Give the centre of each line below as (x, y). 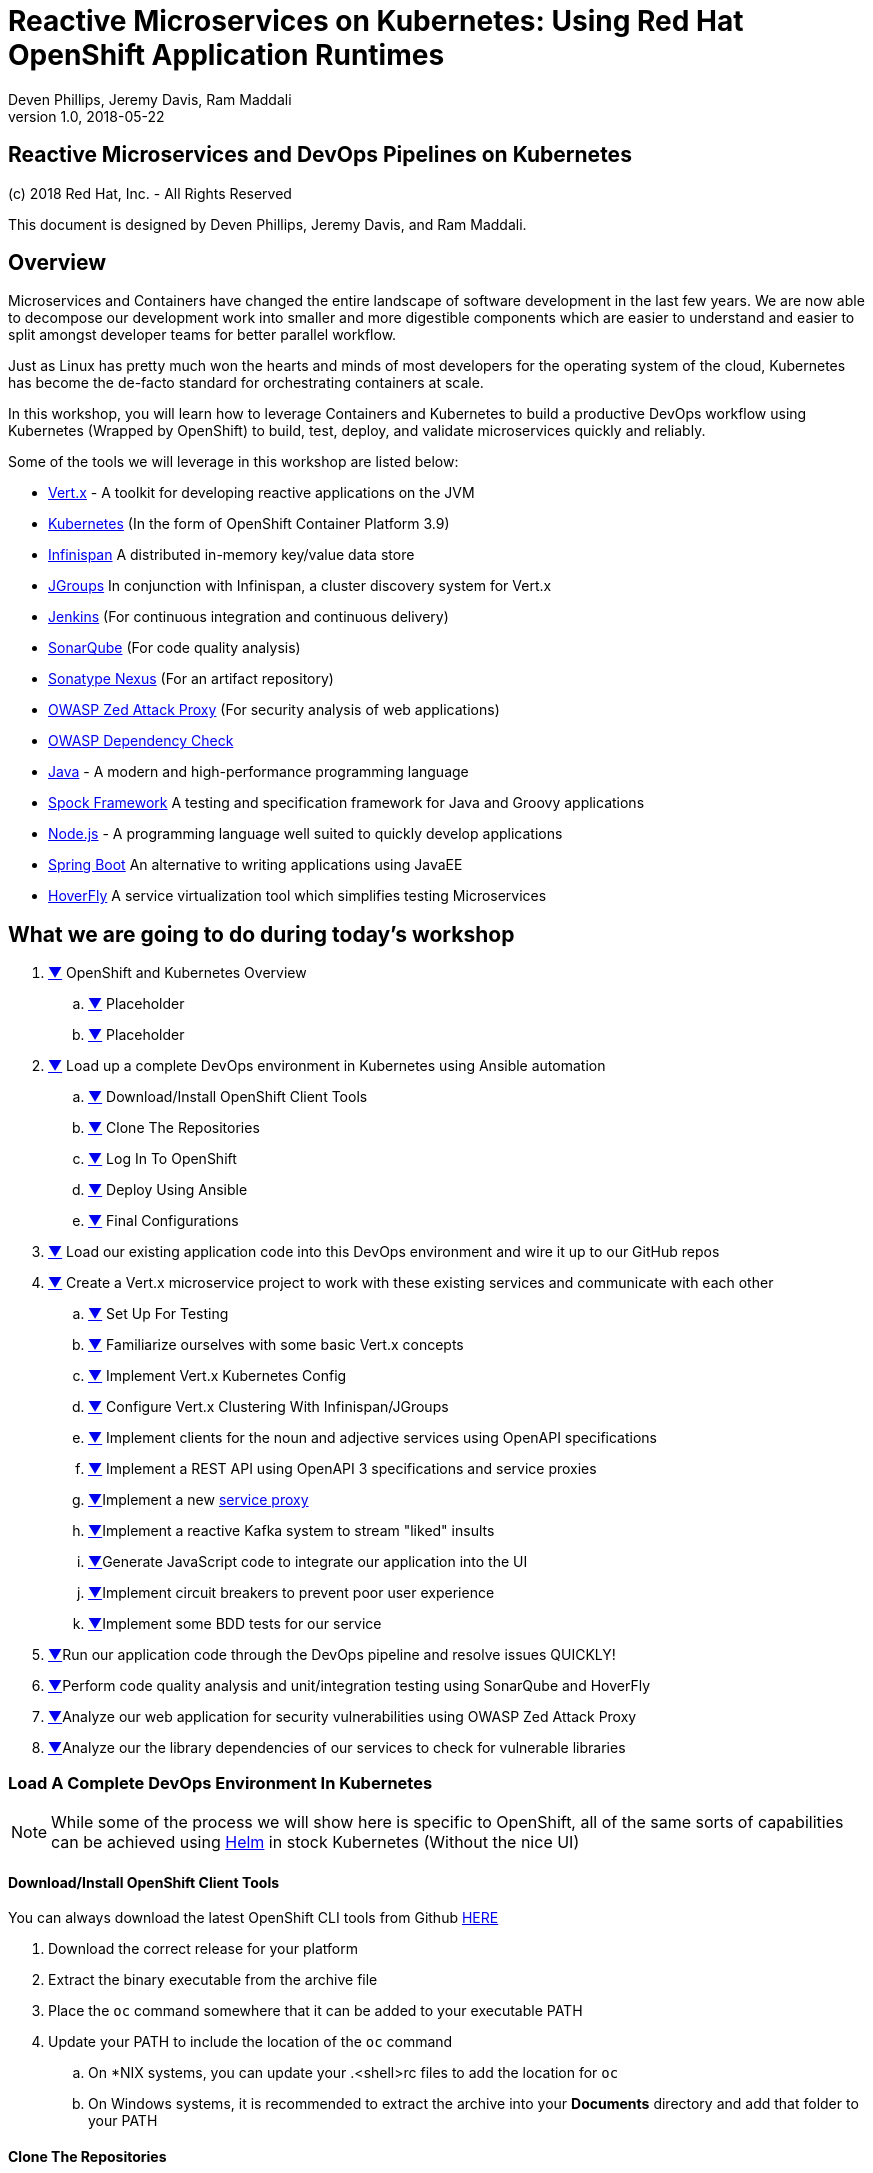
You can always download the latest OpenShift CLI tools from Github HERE (253, 1918)
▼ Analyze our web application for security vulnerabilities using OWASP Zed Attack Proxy (342, 1717)
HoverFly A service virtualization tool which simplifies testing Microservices (297, 896)
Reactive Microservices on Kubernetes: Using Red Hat (376, 21)
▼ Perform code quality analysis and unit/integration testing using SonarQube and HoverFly (349, 1686)
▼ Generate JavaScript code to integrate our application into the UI (308, 1562)
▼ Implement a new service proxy (198, 1500)
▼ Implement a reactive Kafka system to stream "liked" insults (291, 1531)
